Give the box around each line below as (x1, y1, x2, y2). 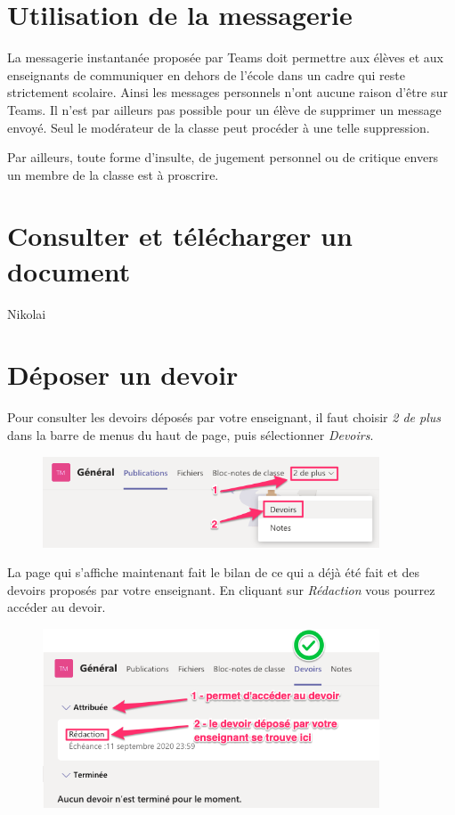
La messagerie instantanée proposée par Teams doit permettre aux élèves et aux (7, 48, 443, 67)
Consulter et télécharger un (7, 217, 353, 254)
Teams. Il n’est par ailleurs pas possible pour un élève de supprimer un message (7, 100, 442, 118)
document (7, 252, 131, 289)
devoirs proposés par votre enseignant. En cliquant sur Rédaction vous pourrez (7, 580, 435, 599)
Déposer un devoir (7, 356, 239, 393)
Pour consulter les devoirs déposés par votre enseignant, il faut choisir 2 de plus (7, 408, 441, 427)
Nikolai (7, 304, 46, 322)
